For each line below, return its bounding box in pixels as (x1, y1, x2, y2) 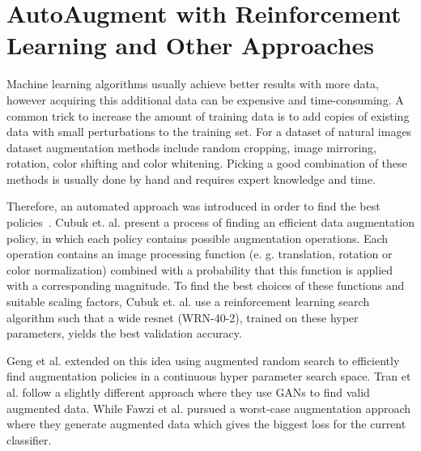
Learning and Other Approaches (6, 28, 375, 62)
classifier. (6, 431, 52, 448)
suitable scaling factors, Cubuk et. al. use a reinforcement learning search (6, 293, 370, 310)
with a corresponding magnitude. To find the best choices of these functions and (6, 277, 405, 294)
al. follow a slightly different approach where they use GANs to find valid (6, 384, 370, 400)
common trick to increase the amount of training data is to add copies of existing (6, 107, 410, 124)
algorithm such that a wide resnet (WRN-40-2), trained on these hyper (6, 308, 359, 325)
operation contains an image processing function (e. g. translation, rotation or (6, 245, 393, 262)
